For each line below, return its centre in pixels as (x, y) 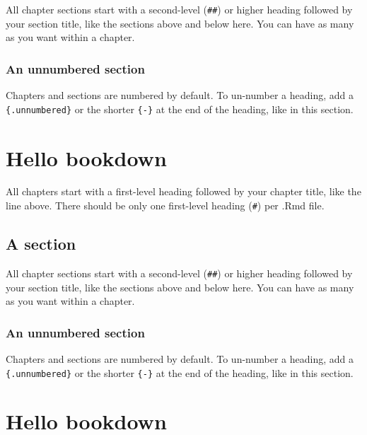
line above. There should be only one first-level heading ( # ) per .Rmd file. (165, 205)
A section (41, 244)
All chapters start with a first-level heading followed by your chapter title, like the (183, 191)
